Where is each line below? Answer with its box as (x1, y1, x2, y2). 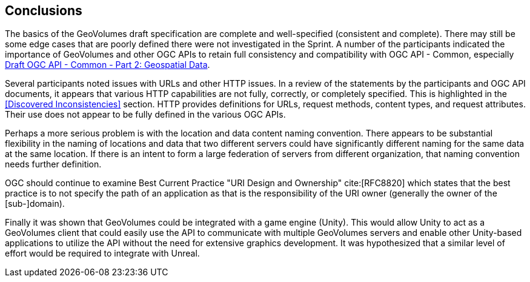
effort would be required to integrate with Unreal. (5, 248, 200, 259)
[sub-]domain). (5, 198, 65, 209)
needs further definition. (5, 159, 102, 170)
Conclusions (5, 3, 82, 18)
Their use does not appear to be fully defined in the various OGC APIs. (5, 109, 286, 120)
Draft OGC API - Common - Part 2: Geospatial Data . (5, 59, 210, 70)
